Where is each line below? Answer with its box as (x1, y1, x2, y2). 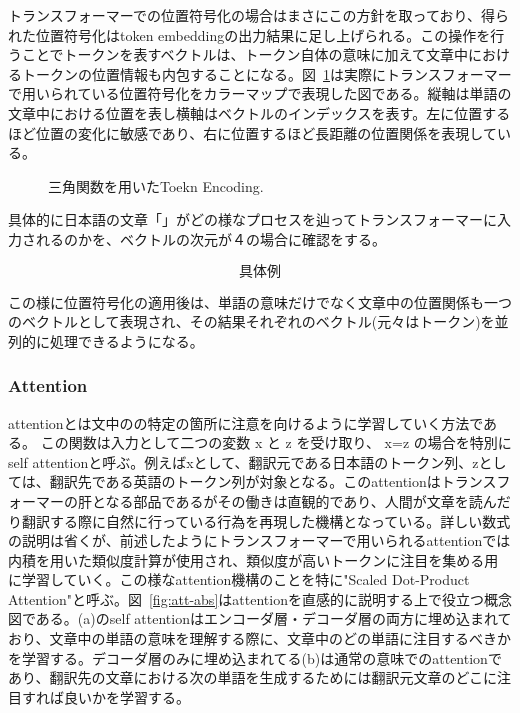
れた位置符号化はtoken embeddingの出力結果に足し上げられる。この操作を (8, 24, 491, 45)
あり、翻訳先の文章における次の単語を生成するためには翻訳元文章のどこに (8, 667, 498, 688)
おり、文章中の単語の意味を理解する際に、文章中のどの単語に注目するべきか (8, 628, 512, 649)
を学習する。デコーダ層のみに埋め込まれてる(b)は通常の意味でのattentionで (8, 647, 502, 668)
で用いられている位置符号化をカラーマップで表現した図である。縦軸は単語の (8, 83, 512, 104)
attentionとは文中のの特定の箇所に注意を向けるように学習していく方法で (8, 412, 484, 433)
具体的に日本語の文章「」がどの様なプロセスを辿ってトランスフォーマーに (8, 209, 498, 230)
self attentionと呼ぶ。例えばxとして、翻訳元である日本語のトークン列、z (8, 451, 479, 472)
